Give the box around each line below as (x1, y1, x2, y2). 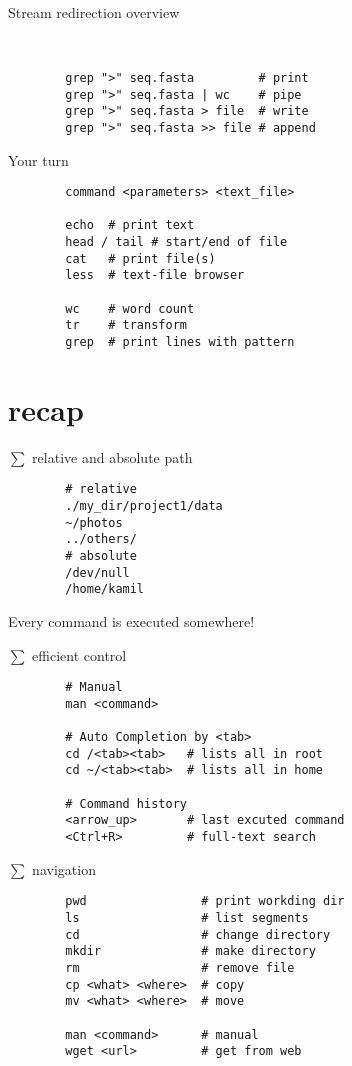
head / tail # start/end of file (65, 235, 288, 250)
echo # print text (65, 218, 195, 233)
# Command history (65, 796, 187, 811)
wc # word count (65, 301, 195, 316)
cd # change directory (65, 927, 331, 942)
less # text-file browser (65, 268, 245, 283)
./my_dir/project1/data (65, 499, 223, 514)
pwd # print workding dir (65, 894, 345, 909)
